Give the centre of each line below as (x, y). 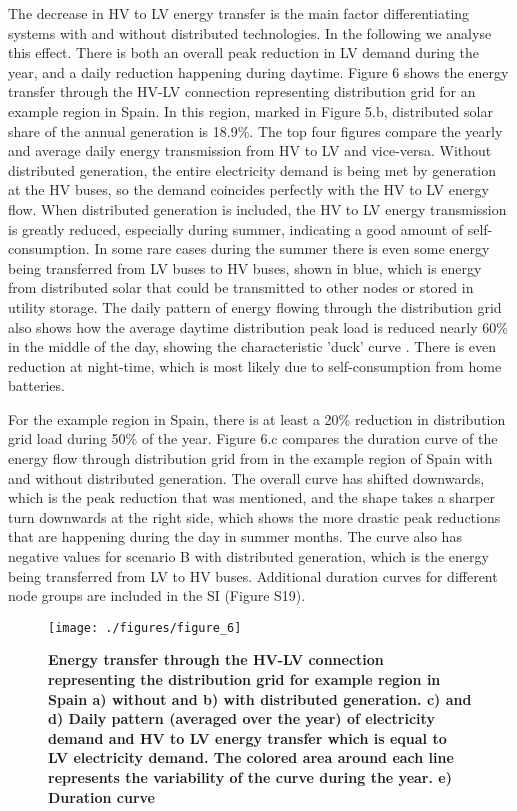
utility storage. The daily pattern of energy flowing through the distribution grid (255, 306)
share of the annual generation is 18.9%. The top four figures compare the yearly (255, 130)
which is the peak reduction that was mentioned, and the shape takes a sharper (251, 497)
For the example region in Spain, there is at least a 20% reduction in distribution (257, 418)
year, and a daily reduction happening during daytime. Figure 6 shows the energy (258, 71)
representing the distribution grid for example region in (244, 679)
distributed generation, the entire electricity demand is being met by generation (252, 169)
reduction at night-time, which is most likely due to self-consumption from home (255, 365)
